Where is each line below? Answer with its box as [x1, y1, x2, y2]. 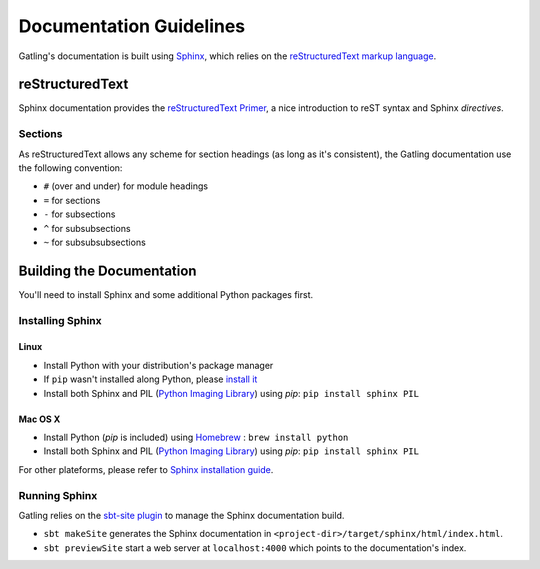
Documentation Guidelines [18, 15, 246, 37]
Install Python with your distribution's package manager [43, 359, 274, 371]
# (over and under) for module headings [43, 180, 209, 192]
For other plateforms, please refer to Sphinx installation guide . [18, 463, 274, 475]
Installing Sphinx [18, 313, 102, 327]
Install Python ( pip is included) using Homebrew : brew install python [43, 431, 349, 443]
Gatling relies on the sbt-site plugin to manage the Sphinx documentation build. [18, 509, 345, 521]
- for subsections [43, 208, 116, 220]
